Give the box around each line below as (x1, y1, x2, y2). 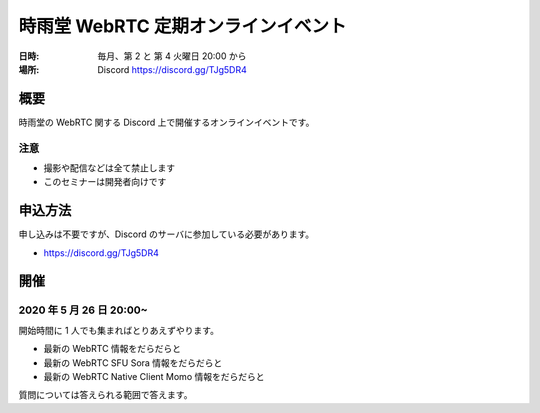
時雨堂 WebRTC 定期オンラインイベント (18, 15, 347, 37)
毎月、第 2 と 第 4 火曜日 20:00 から (97, 50, 247, 62)
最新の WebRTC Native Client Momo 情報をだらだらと (43, 371, 265, 382)
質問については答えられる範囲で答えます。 (18, 389, 193, 401)
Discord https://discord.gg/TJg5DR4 (97, 63, 247, 75)
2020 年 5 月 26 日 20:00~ (18, 303, 149, 317)
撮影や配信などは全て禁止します (43, 161, 175, 174)
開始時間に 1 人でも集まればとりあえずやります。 (18, 324, 220, 336)
